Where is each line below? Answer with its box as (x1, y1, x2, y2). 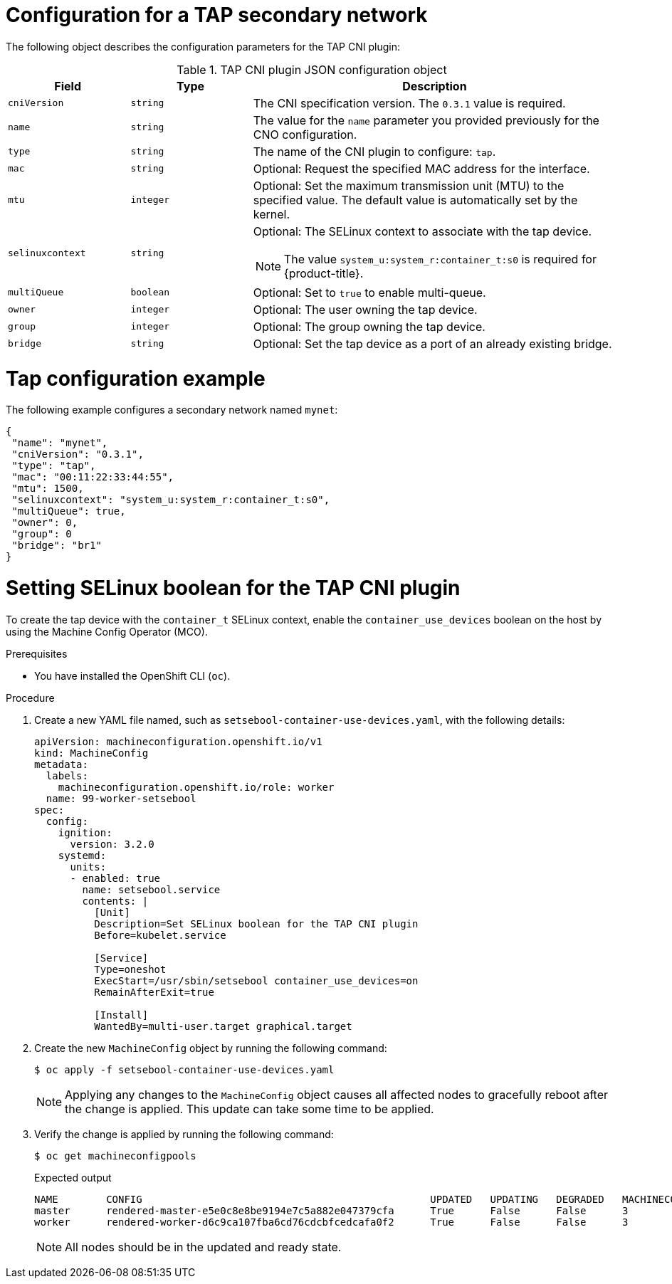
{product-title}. (283, 265, 364, 280)
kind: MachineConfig (34, 747, 149, 759)
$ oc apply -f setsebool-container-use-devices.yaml (34, 1063, 335, 1075)
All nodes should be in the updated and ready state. (65, 1239, 342, 1254)
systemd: (58, 849, 107, 861)
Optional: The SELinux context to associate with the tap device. (253, 223, 592, 238)
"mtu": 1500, (11, 483, 84, 495)
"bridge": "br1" (11, 540, 102, 552)
